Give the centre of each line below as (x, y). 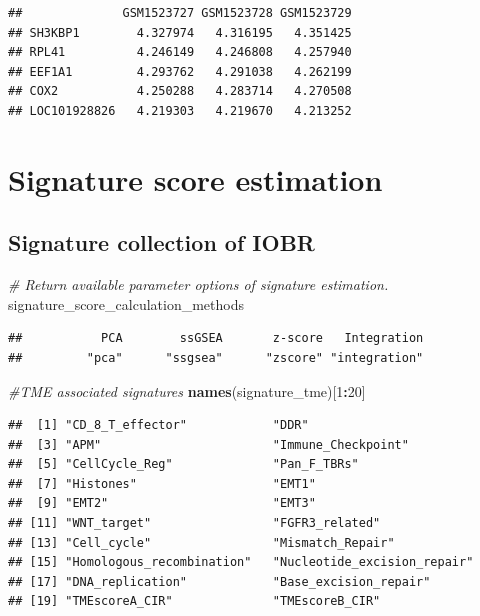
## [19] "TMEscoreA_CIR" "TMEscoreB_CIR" (194, 601)
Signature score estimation (195, 178)
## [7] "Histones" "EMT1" (162, 483)
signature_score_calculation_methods (126, 303)
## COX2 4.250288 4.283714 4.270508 (180, 91)
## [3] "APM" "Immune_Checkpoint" (208, 444)
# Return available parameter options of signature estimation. (198, 284)
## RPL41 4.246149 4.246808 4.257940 (180, 52)
